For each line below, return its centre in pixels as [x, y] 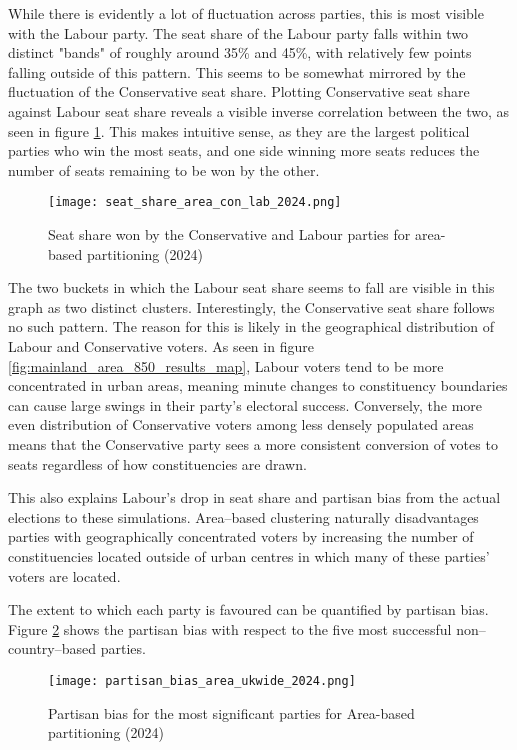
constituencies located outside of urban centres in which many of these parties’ [249, 555]
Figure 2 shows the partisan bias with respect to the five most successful [230, 628]
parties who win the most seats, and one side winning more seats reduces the [244, 150]
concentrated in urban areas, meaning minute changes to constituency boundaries [258, 385]
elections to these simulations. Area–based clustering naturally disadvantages [243, 516]
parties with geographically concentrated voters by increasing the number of [241, 536]
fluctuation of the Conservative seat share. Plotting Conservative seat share [239, 91]
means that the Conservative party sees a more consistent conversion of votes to [253, 443]
